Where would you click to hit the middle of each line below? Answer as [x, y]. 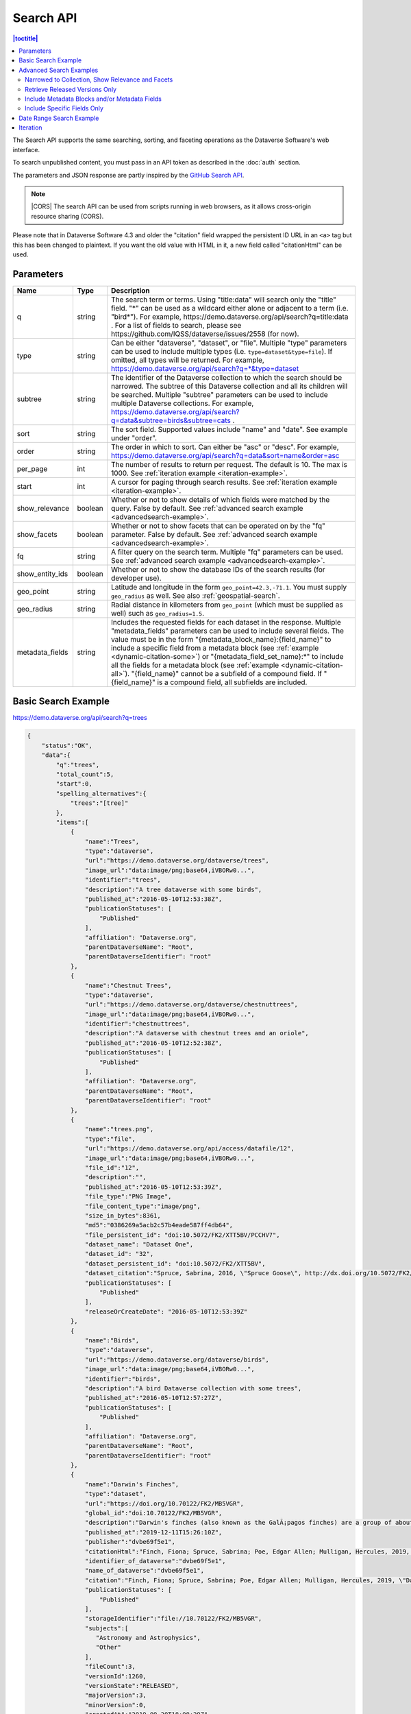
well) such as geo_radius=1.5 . [158, 613]
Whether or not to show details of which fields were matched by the [220, 499]
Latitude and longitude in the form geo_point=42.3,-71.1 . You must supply [229, 587]
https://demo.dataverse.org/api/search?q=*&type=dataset [205, 368]
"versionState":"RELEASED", [132, 1686]
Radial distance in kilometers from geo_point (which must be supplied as [227, 605]
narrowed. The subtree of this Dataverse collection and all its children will [229, 386]
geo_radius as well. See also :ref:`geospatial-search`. [195, 595]
